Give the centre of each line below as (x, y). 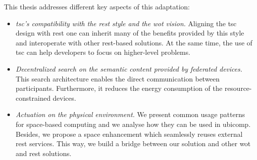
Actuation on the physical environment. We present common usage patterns (130, 114)
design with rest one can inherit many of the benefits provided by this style (130, 33)
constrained (33, 98)
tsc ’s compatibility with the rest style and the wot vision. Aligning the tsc (126, 23)
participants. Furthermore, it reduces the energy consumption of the (119, 88)
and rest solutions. (44, 153)
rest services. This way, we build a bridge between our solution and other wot (133, 143)
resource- (238, 88)
